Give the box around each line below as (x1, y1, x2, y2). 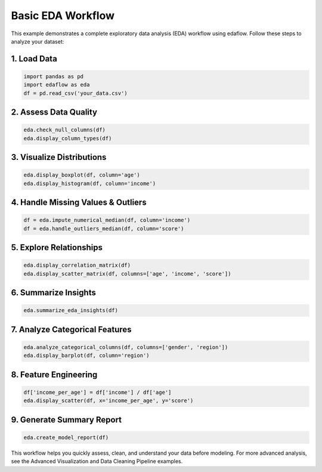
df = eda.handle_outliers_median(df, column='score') (23, 225, 184, 232)
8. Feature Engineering (11, 369, 98, 380)
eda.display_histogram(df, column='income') (23, 180, 156, 187)
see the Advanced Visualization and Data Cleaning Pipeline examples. (11, 458, 183, 465)
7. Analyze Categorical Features (11, 324, 132, 334)
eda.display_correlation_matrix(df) (23, 262, 131, 269)
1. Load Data (11, 54, 58, 64)
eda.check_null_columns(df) (23, 127, 106, 134)
